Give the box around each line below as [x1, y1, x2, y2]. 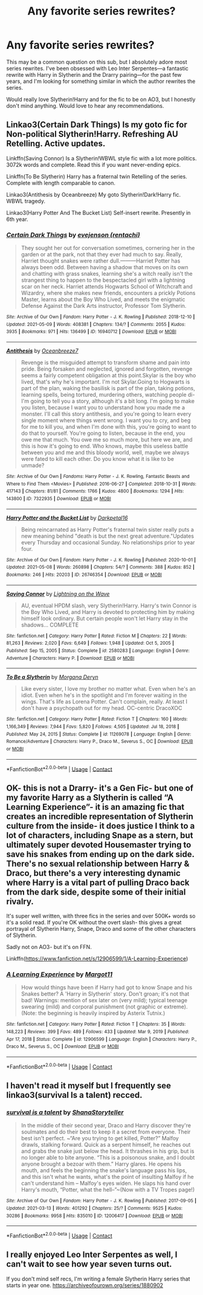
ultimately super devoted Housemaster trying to [6, 840, 192, 850]
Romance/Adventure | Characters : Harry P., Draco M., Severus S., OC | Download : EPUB [6, 739, 193, 745]
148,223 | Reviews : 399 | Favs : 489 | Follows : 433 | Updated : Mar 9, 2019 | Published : [6, 1028, 190, 1035]
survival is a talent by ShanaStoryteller [6, 1108, 124, 1117]
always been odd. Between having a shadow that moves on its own [21, 264, 188, 271]
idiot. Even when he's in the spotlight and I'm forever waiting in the [21, 691, 187, 699]
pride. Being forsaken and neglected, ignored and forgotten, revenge [21, 365, 193, 373]
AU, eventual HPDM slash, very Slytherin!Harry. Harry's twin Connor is [21, 602, 197, 609]
